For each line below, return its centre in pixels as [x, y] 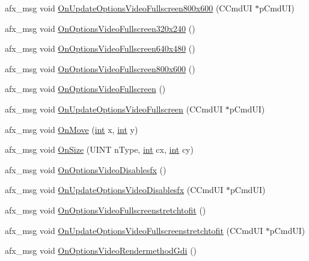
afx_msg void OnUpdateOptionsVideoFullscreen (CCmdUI [114, 109]
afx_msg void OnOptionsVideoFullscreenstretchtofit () [106, 210]
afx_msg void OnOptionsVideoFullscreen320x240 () [100, 28]
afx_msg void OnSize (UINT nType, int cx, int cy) [99, 149]
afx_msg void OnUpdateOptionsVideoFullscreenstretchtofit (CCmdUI [134, 230]
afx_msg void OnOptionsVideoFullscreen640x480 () [100, 48]
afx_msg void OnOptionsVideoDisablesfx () [86, 169]
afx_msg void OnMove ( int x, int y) [72, 129]
